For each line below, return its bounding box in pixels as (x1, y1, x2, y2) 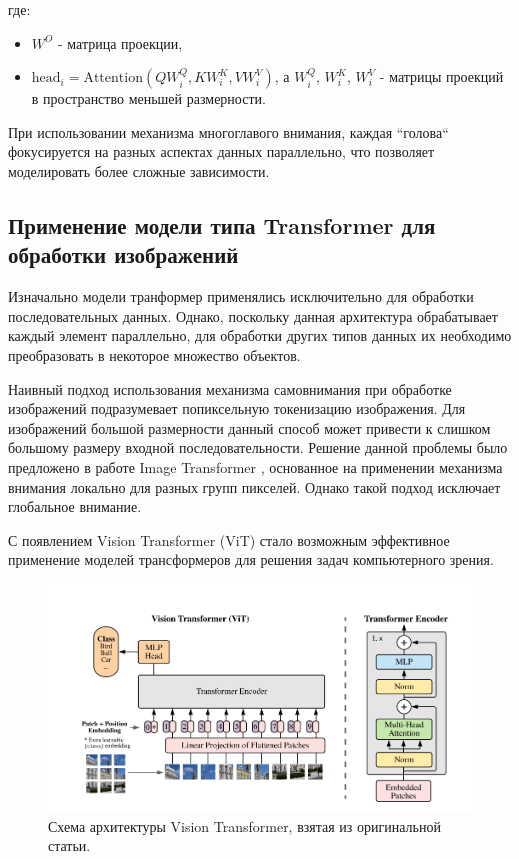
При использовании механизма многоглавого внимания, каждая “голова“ (8, 121, 449, 142)
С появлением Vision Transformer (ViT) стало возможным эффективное (8, 529, 450, 550)
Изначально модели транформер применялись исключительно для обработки (8, 286, 474, 307)
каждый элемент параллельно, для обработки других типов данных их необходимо (8, 325, 512, 346)
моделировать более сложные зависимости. (8, 160, 270, 181)
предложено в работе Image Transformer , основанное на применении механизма (8, 456, 503, 477)
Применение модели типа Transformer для (8, 209, 436, 240)
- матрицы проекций (379, 66, 504, 87)
